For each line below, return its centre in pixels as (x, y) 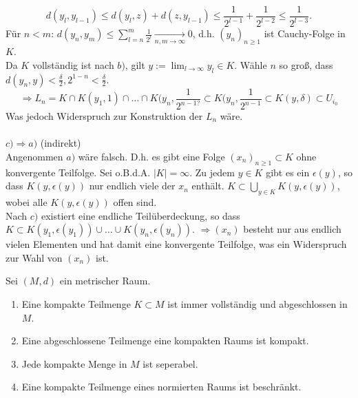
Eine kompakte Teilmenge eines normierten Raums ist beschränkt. (161, 387)
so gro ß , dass (306, 64)
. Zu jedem (212, 172)
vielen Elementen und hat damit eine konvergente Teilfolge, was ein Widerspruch (176, 244)
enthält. (208, 186)
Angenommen (34, 156)
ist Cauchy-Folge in (305, 33)
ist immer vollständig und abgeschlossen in (257, 303)
